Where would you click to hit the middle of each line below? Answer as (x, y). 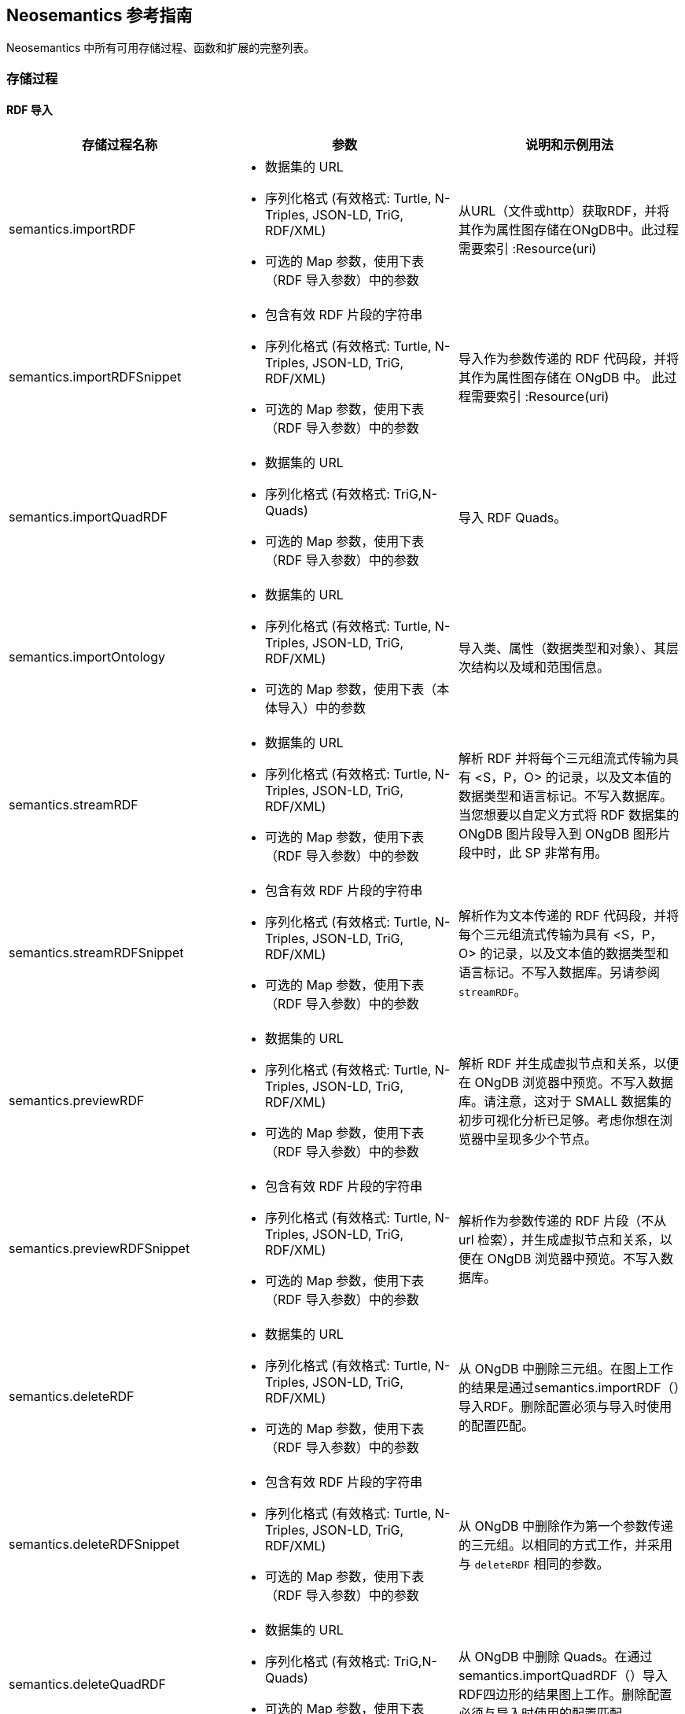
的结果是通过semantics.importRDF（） (569, 1388)
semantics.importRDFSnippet (95, 377)
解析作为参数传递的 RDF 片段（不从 (562, 1221)
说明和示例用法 (569, 145)
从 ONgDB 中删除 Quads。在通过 (555, 1657)
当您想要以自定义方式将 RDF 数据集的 (569, 815)
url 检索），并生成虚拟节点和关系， (559, 1240)
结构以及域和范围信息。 (540, 667)
